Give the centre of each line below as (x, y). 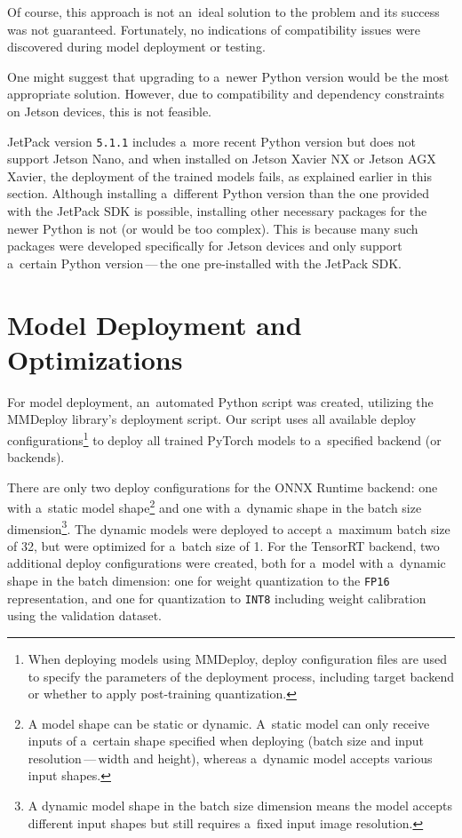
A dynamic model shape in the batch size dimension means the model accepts (240, 806)
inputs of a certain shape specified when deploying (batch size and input (226, 741)
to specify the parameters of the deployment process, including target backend (241, 676)
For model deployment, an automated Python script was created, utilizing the (220, 401)
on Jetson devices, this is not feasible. (110, 111)
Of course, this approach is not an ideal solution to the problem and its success (223, 12)
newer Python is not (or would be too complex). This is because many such (213, 228)
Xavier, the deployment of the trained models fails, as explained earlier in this (220, 176)
